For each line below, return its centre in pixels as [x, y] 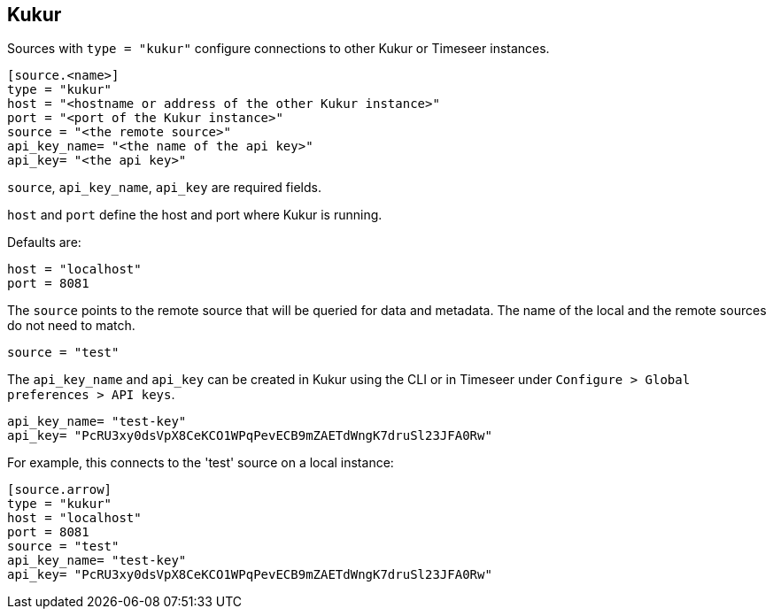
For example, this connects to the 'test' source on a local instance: [201, 463]
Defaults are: [44, 243]
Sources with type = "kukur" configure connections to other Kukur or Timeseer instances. [278, 49]
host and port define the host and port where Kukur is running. [195, 215]
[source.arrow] [60, 490]
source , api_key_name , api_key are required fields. [164, 188]
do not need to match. [71, 326]
